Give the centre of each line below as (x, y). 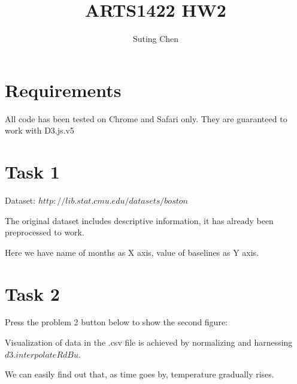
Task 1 (32, 172)
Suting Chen (156, 39)
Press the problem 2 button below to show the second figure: (116, 322)
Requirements (63, 90)
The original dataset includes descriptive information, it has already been (139, 220)
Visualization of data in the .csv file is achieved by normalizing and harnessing (149, 342)
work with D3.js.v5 (40, 130)
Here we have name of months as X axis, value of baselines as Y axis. (132, 252)
